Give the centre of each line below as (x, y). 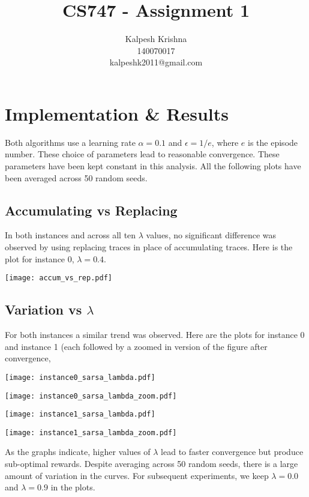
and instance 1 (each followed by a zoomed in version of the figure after (136, 346)
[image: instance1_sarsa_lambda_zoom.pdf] (91, 432)
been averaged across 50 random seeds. (76, 177)
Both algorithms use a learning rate (70, 142)
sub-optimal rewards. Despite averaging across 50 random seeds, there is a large (151, 464)
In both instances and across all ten (70, 235)
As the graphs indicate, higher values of (78, 452)
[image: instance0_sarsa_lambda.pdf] (80, 377)
